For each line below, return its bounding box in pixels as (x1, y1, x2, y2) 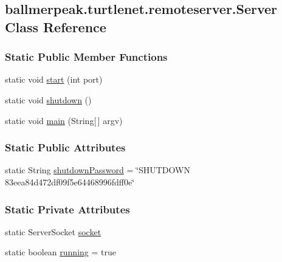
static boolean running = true (5, 246, 116, 258)
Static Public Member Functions (5, 49, 168, 64)
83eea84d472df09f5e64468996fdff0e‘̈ (5, 175, 135, 188)
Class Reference (5, 17, 106, 36)
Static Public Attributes (5, 140, 126, 155)
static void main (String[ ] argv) (5, 114, 123, 126)
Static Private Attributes (5, 201, 130, 216)
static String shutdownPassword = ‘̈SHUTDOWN (5, 164, 190, 176)
